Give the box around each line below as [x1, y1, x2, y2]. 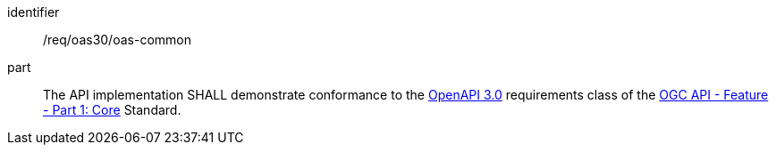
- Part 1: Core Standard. [43, 102, 181, 117]
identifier [7, 4, 60, 20]
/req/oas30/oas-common [43, 32, 191, 47]
